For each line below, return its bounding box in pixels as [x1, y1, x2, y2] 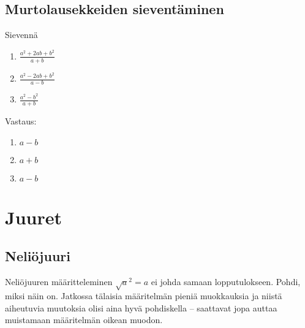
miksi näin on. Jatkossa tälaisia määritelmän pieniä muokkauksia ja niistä [5, 289, 282, 302]
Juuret [5, 204, 62, 229]
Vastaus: [5, 115, 37, 128]
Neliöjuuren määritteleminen [5, 275, 113, 288]
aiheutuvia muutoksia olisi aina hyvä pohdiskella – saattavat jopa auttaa [5, 301, 277, 314]
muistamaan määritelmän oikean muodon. [5, 313, 163, 326]
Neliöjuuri [5, 246, 70, 265]
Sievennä [5, 28, 38, 41]
